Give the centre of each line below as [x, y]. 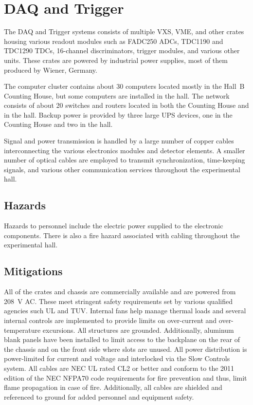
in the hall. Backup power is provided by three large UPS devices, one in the [118, 114]
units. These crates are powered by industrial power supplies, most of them [116, 60]
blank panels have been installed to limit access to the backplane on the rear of [122, 339]
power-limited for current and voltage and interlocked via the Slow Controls [117, 358]
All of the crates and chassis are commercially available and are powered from [120, 292]
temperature [22, 330]
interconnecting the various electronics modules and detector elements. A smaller [125, 150]
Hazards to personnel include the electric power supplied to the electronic [114, 226]
